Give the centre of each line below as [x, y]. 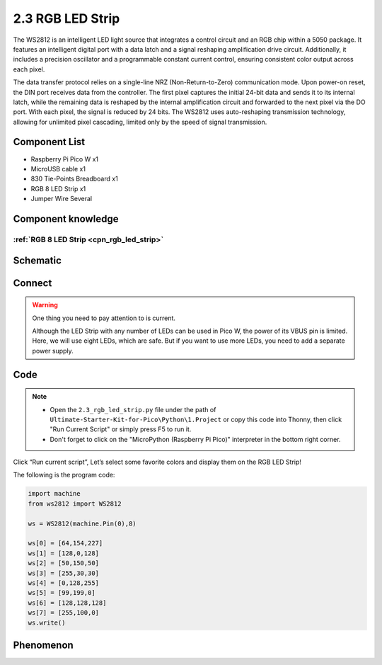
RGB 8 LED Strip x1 [58, 188]
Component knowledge [66, 218]
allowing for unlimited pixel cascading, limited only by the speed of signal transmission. [140, 122]
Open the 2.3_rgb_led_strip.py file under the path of [133, 409]
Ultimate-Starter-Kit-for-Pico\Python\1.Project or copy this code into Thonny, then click [196, 419]
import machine [54, 494]
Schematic [37, 260]
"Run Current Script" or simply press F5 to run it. [121, 429]
